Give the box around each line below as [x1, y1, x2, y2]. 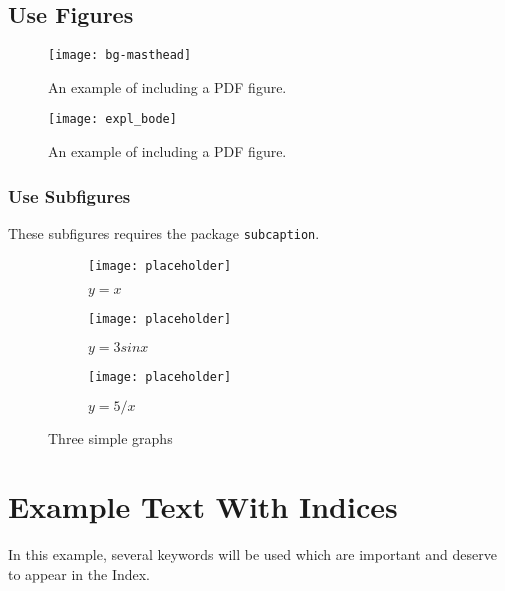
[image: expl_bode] [48, 112, 177, 127]
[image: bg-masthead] [48, 48, 192, 63]
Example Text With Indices [8, 486, 398, 527]
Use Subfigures [8, 183, 131, 208]
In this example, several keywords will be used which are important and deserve [8, 544, 497, 565]
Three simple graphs [48, 427, 173, 448]
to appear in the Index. [8, 563, 151, 584]
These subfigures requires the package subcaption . [8, 222, 320, 243]
